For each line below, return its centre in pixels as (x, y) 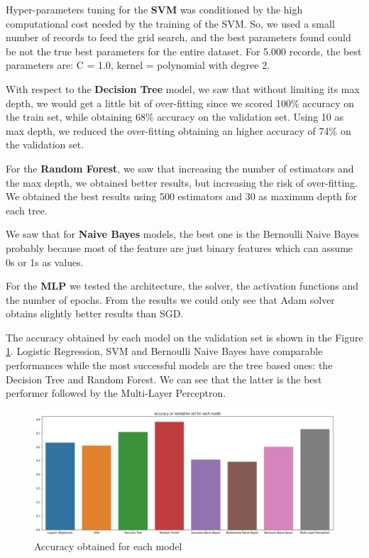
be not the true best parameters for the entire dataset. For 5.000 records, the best (184, 51)
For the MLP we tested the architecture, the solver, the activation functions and (182, 286)
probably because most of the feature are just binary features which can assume (180, 247)
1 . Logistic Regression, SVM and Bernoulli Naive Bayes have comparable (164, 351)
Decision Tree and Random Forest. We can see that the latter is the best (164, 379)
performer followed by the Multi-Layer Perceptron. (116, 393)
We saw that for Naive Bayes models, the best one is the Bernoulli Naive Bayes (182, 234)
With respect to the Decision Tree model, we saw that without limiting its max (183, 88)
